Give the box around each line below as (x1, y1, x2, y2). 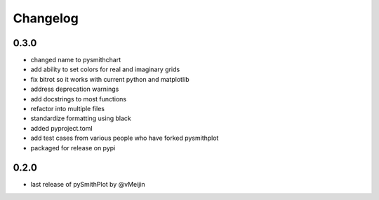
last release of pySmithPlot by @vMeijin (30, 180, 145, 189)
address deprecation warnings (30, 85, 119, 94)
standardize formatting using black (30, 114, 131, 122)
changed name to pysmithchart (30, 56, 121, 64)
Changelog (13, 10, 79, 26)
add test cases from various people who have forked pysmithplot (30, 134, 219, 143)
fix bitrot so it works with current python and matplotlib (30, 75, 189, 83)
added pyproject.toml (30, 124, 93, 132)
